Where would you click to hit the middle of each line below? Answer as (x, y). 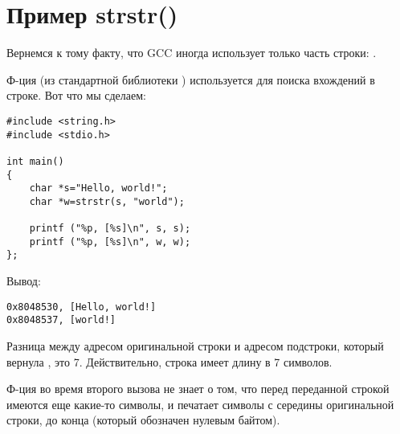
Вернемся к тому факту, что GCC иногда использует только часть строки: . (192, 53)
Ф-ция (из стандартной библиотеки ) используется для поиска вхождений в (191, 79)
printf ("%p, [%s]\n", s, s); (110, 229)
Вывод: (24, 281)
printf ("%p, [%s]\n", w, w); (110, 242)
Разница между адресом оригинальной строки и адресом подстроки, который (195, 346)
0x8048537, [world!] (61, 320)
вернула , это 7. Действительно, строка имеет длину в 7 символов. (169, 361)
